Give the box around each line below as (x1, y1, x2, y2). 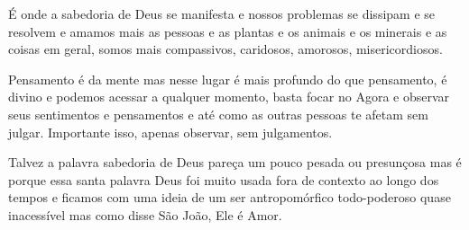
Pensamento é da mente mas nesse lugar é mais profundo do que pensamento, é (8, 69, 447, 88)
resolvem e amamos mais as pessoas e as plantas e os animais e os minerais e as (8, 22, 447, 40)
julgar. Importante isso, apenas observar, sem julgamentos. (8, 122, 333, 141)
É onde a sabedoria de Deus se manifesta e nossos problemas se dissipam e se (8, 4, 436, 22)
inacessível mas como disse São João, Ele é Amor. (8, 205, 282, 224)
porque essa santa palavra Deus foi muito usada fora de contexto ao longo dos (8, 170, 439, 189)
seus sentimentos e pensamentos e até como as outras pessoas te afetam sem (8, 104, 428, 123)
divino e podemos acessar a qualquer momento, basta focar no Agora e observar (8, 87, 450, 106)
